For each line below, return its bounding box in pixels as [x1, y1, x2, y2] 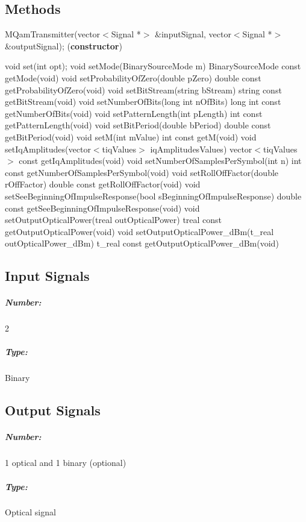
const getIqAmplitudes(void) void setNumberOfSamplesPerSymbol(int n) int [19, 154, 302, 167]
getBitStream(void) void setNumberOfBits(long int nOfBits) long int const [5, 95, 281, 108]
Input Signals [5, 266, 90, 285]
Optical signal [5, 506, 56, 518]
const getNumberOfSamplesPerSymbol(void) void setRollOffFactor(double [5, 166, 279, 178]
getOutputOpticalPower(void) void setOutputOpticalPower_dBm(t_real [5, 225, 274, 237]
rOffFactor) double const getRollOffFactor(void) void [5, 178, 201, 190]
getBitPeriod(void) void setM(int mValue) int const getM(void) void [5, 130, 257, 143]
